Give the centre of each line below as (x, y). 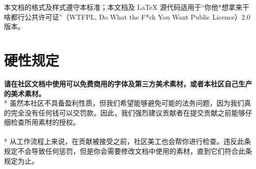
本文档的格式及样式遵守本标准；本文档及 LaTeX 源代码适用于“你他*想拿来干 (127, 7)
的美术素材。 (25, 93)
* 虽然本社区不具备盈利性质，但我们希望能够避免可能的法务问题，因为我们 (124, 103)
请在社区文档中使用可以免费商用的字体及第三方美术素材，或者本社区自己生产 (128, 83)
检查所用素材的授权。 (45, 122)
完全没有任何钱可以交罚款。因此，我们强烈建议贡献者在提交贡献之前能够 (128, 112)
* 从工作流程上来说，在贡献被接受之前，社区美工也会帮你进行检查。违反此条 (128, 141)
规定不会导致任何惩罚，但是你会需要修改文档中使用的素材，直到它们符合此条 (128, 151)
